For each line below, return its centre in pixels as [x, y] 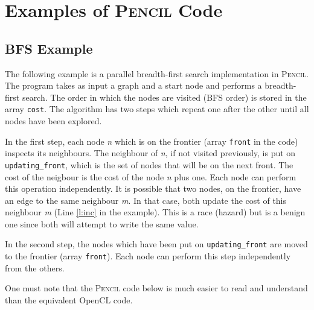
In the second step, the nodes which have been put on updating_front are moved [156, 244]
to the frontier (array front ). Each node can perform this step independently [148, 256]
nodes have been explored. [53, 121]
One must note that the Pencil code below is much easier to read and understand [156, 288]
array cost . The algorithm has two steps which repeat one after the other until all [157, 109]
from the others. [35, 267]
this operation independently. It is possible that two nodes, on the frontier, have [153, 188]
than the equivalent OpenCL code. [69, 299]
